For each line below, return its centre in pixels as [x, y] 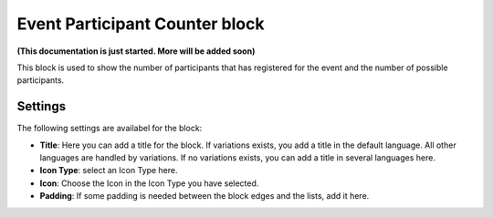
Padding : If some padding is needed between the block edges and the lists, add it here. [205, 196]
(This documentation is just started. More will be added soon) [136, 51]
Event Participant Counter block [141, 24]
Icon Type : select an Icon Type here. [109, 170]
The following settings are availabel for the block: [110, 129]
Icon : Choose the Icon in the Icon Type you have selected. [149, 183]
